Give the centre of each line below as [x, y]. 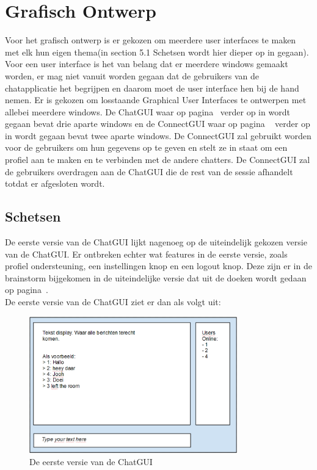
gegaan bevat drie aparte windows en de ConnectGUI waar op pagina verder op [158, 124]
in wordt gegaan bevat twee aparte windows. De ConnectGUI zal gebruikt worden [158, 135]
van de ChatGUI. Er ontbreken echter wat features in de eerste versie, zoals [146, 254]
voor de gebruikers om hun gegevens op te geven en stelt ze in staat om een [146, 147]
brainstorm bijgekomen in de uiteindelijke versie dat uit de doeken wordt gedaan [156, 277]
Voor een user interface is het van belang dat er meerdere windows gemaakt [147, 64]
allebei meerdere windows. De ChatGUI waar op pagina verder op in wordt [148, 111]
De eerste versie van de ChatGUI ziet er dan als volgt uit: [113, 302]
